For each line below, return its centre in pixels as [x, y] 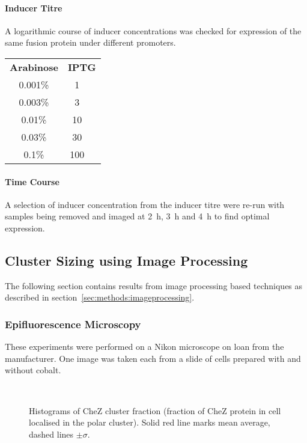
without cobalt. [33, 370]
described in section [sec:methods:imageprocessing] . [100, 297]
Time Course [32, 181]
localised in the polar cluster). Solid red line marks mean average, [150, 422]
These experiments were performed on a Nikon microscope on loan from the [144, 347]
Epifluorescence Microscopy [73, 324]
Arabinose [34, 67]
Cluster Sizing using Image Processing [126, 260]
